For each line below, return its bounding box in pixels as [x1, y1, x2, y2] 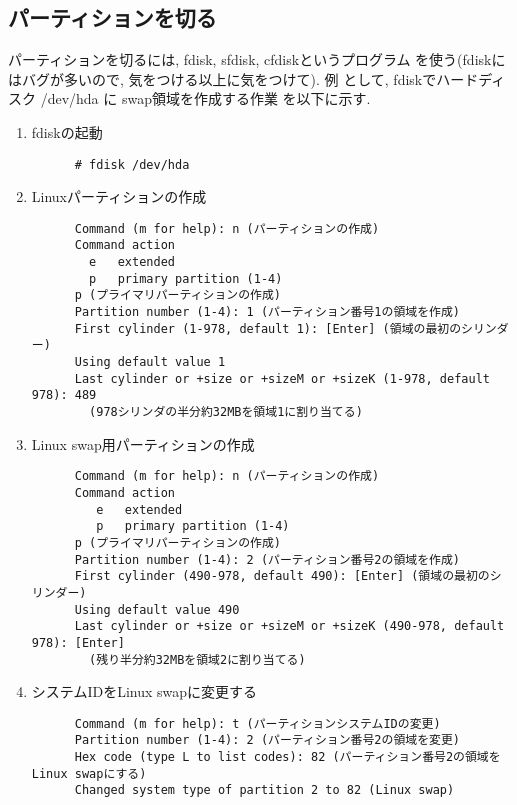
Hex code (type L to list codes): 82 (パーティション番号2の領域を [74, 750, 501, 765]
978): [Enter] [31, 635, 125, 650]
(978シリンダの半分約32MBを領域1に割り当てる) [89, 405, 363, 420]
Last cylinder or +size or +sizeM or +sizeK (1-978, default [74, 371, 490, 386]
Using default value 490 [74, 602, 240, 617]
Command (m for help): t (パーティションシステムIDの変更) [74, 716, 441, 731]
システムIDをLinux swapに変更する [31, 681, 258, 702]
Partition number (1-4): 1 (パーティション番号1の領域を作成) [74, 305, 461, 320]
